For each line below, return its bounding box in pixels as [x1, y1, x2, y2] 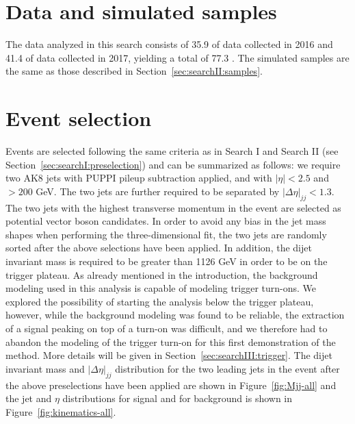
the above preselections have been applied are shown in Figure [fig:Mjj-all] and [5, 377, 337, 392]
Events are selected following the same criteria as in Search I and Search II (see [5, 144, 339, 158]
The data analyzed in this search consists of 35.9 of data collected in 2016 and [5, 37, 333, 51]
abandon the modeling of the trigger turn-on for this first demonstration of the [5, 334, 336, 349]
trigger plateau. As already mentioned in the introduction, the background [5, 267, 318, 282]
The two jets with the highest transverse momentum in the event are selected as [5, 200, 341, 214]
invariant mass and [5, 361, 85, 375]
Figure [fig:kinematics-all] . [5, 404, 116, 419]
